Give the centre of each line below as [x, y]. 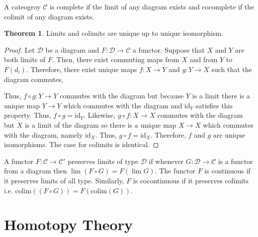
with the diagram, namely [43, 134]
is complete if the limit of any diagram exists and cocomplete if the [152, 6]
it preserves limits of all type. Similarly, [64, 180]
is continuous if [227, 171]
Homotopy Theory [68, 224]
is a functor [235, 161]
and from [204, 59]
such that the [232, 69]
